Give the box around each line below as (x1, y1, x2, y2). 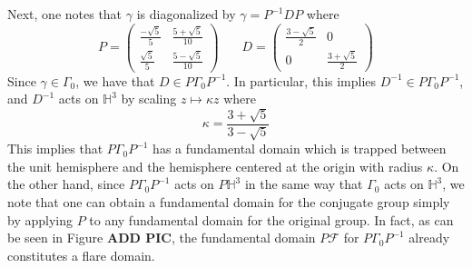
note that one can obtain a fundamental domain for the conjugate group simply (7, 192, 450, 211)
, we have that (75, 71, 155, 90)
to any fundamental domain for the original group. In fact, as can (89, 210, 454, 229)
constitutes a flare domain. (7, 245, 155, 264)
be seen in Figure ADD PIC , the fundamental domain (7, 228, 316, 247)
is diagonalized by (136, 5, 236, 23)
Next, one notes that (7, 5, 123, 23)
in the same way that (244, 174, 363, 194)
